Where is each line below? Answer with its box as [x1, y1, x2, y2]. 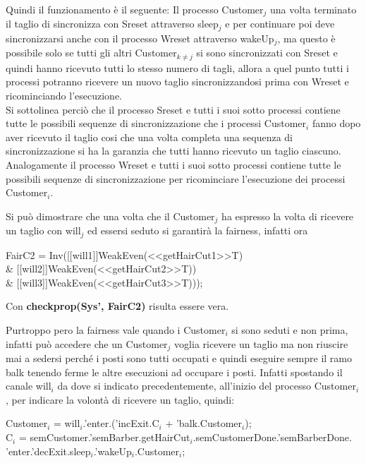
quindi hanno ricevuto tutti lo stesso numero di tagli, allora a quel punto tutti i [6, 60, 349, 75]
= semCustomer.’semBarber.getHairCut [18, 430, 190, 445]
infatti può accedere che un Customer [6, 336, 168, 351]
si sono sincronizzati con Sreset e [196, 45, 338, 60]
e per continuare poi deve [225, 16, 335, 31]
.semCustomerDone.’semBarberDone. [193, 430, 352, 445]
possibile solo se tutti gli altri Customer [6, 45, 177, 60]
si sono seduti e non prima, [231, 323, 348, 337]
